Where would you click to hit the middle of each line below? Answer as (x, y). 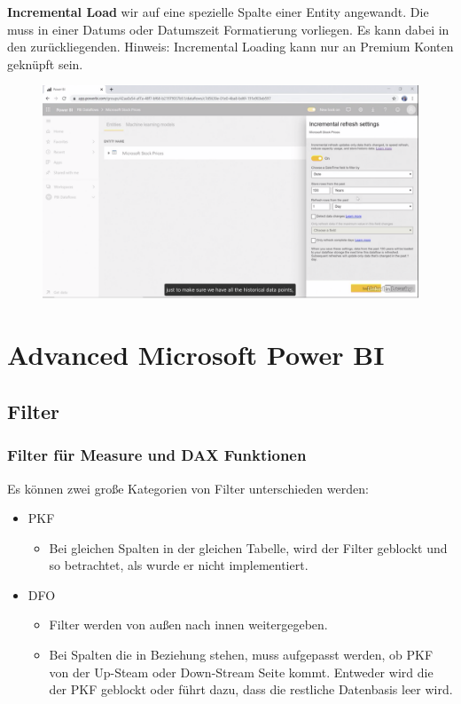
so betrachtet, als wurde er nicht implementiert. (179, 565)
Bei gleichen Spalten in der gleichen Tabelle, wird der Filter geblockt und (248, 547)
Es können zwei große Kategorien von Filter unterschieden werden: (188, 488)
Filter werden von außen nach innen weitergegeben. (188, 625)
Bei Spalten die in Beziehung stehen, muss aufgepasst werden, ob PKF (241, 655)
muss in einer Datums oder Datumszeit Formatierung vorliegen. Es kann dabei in (228, 29)
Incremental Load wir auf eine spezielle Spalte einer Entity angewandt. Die (218, 12)
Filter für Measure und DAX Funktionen (157, 455)
